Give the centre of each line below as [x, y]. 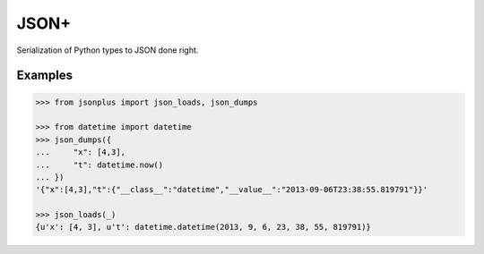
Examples [45, 76]
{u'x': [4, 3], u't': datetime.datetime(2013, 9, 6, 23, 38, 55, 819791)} [203, 227]
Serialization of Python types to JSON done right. [108, 50]
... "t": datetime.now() [99, 165]
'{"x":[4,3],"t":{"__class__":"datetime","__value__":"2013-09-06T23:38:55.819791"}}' [232, 190]
